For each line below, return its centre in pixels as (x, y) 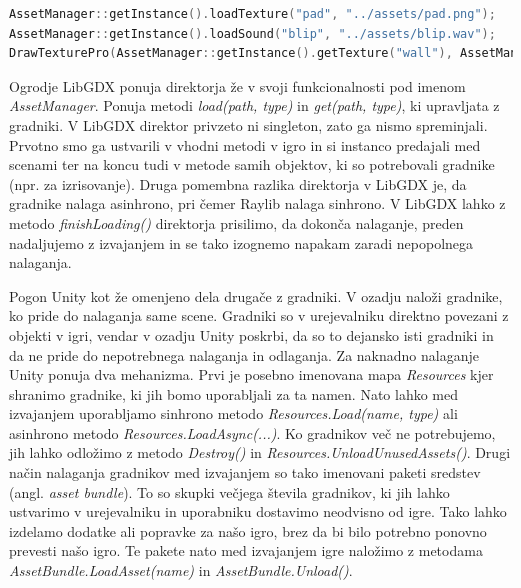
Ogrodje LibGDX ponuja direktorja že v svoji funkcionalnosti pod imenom (237, 85)
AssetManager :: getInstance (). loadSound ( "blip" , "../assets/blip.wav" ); (252, 33)
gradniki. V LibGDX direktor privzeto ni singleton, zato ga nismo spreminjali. (248, 124)
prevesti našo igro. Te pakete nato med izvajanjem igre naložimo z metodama (246, 550)
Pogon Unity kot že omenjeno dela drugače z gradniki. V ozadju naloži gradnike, (256, 295)
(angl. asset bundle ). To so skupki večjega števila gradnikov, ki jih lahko (229, 491)
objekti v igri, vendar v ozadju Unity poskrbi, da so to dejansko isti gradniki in (251, 334)
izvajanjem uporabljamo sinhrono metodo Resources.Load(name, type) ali (233, 413)
